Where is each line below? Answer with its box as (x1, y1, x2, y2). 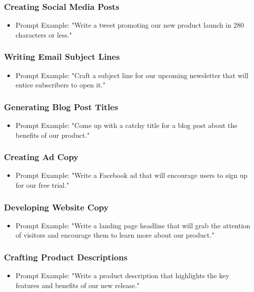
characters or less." (15, 29, 72, 40)
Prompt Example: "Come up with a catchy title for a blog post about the (15, 120, 238, 130)
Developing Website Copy (4, 201, 109, 213)
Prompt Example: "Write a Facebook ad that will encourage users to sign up (15, 170, 248, 180)
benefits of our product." (15, 129, 90, 140)
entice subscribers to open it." (15, 80, 106, 90)
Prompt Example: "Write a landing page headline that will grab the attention (15, 220, 251, 230)
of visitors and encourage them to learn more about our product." (15, 230, 215, 240)
